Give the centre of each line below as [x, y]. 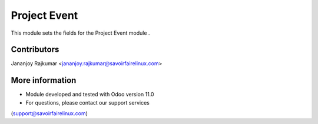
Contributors [35, 50]
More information [44, 80]
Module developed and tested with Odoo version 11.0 [90, 95]
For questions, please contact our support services [87, 102]
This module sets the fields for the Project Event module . [80, 33]
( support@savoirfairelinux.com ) [49, 113]
